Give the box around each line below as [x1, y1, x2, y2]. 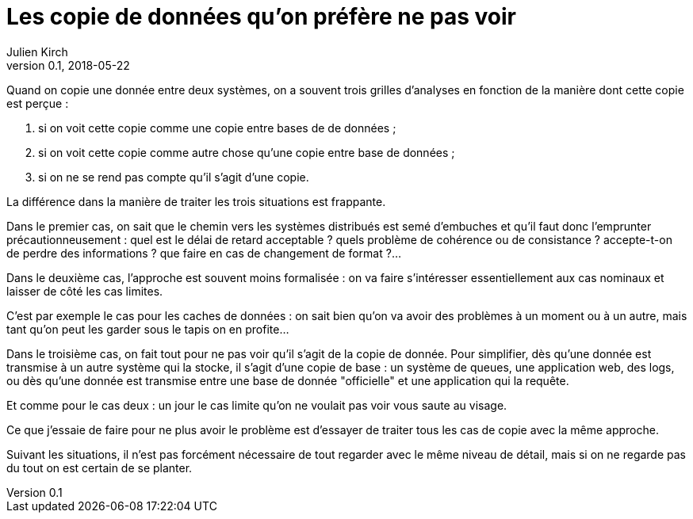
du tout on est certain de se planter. [6, 460, 193, 475]
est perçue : [6, 96, 69, 110]
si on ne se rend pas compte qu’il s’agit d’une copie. [38, 170, 309, 184]
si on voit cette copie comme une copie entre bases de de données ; [38, 120, 396, 135]
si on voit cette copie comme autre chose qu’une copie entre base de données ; [38, 145, 455, 159]
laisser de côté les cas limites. [6, 284, 163, 298]
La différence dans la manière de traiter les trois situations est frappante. [6, 194, 386, 208]
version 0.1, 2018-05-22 [6, 58, 130, 72]
